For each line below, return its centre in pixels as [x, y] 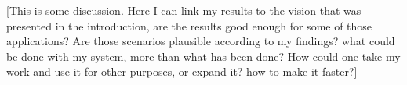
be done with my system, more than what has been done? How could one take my [203, 56]
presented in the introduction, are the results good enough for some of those [189, 25]
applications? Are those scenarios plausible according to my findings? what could [201, 41]
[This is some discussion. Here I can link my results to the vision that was [184, 10]
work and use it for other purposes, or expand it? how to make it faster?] [182, 71]
